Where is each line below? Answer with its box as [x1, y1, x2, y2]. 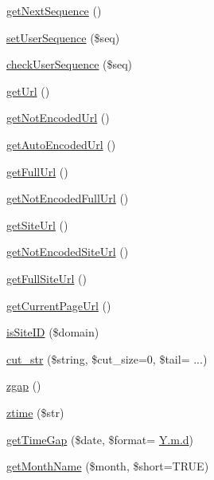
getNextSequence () [6, 2, 102, 18]
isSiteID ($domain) [6, 324, 99, 340]
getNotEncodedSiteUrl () [6, 243, 129, 260]
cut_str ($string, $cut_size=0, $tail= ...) [6, 350, 208, 367]
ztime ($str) [6, 403, 64, 420]
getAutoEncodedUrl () [6, 136, 116, 152]
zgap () [6, 377, 41, 394]
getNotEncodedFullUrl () [6, 190, 129, 207]
